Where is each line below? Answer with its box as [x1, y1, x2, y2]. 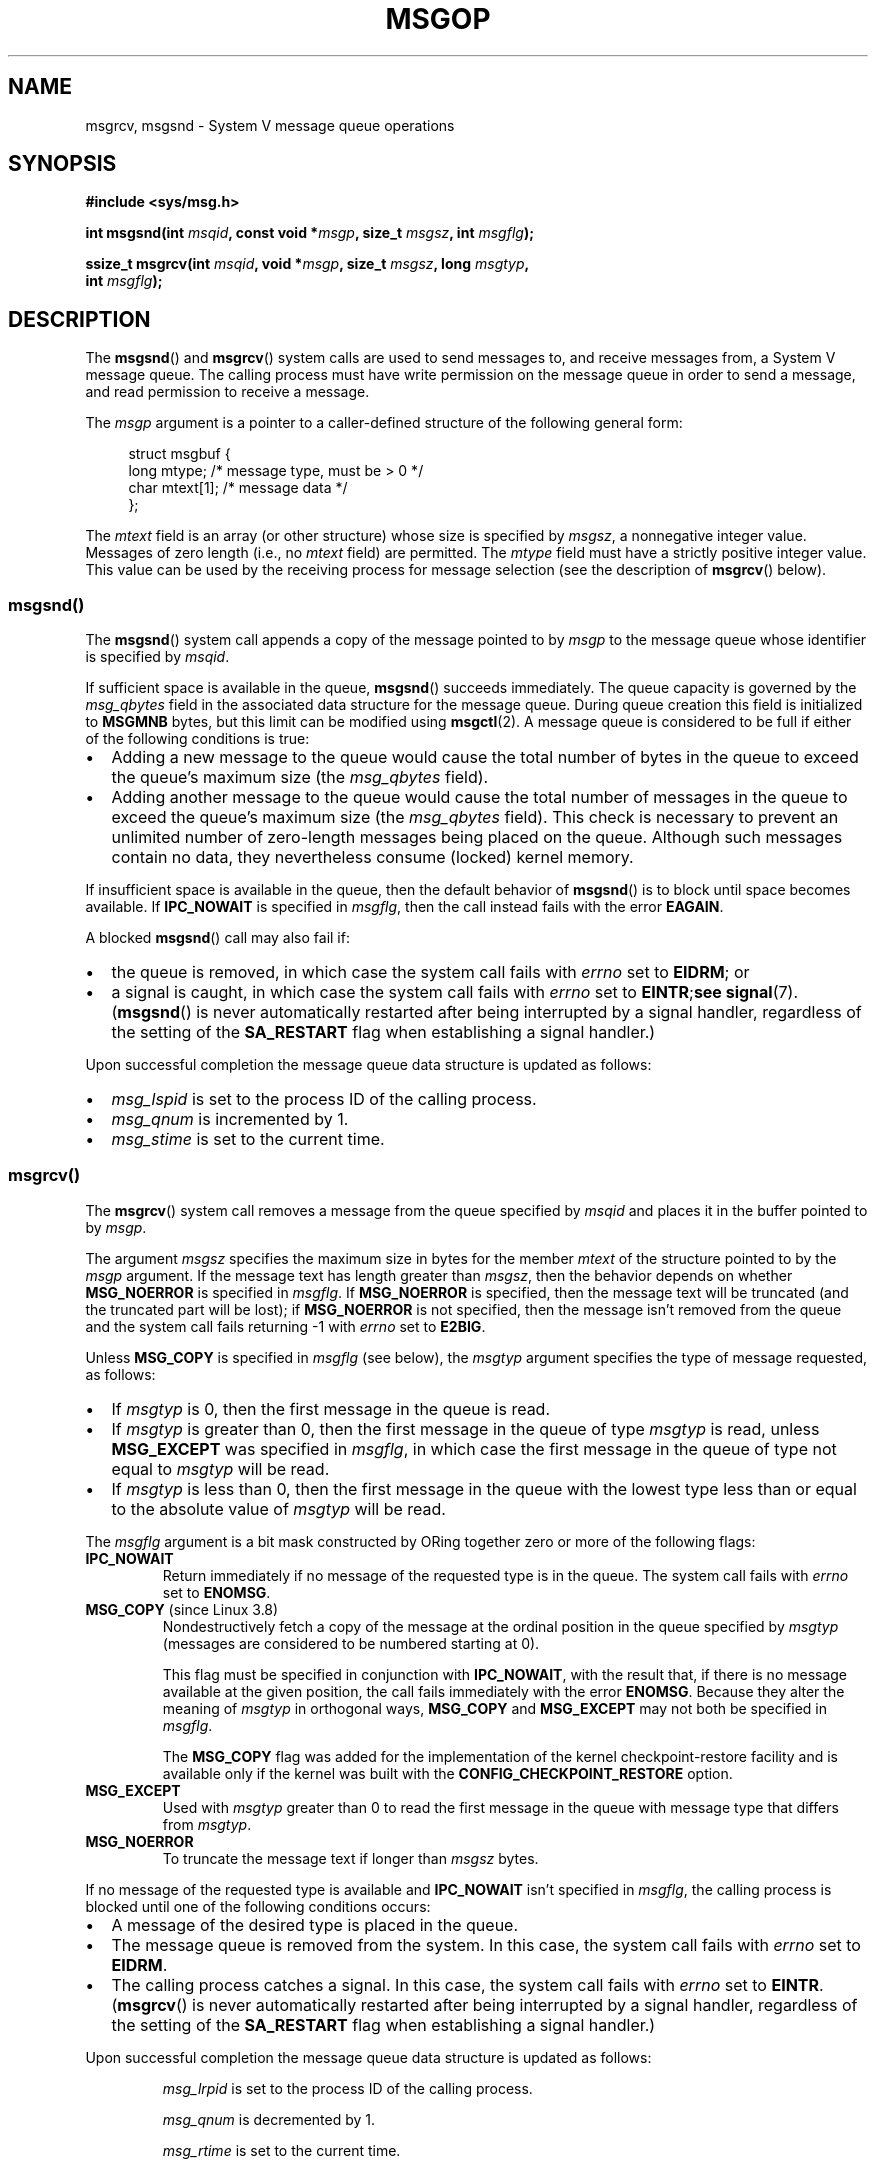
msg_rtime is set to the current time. [162, 2141, 401, 2159]
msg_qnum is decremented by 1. [162, 2110, 376, 2128]
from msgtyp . [162, 1815, 252, 1833]
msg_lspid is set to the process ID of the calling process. [111, 1089, 537, 1110]
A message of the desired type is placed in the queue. [111, 1914, 519, 1935]
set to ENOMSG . [162, 1583, 271, 1601]
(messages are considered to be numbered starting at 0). [162, 1634, 540, 1652]
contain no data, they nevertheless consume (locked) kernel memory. [111, 847, 634, 868]
